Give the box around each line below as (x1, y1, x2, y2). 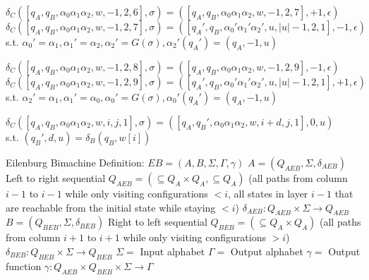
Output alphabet (230, 243, 303, 258)
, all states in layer (228, 186, 308, 200)
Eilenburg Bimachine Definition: (6, 155, 145, 169)
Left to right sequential (6, 171, 106, 185)
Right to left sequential (107, 214, 207, 229)
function (6, 258, 42, 273)
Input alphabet (140, 243, 205, 258)
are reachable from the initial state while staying (6, 200, 216, 214)
